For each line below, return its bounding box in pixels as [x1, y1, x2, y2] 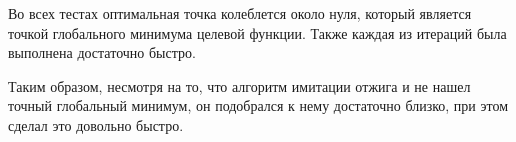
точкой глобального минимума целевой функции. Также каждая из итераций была [8, 22, 507, 43]
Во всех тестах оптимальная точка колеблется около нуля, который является [8, 3, 472, 23]
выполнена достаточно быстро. [8, 42, 196, 63]
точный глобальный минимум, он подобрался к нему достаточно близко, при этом [8, 95, 509, 116]
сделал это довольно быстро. [8, 114, 184, 135]
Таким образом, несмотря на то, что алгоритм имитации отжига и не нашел [8, 75, 471, 96]
